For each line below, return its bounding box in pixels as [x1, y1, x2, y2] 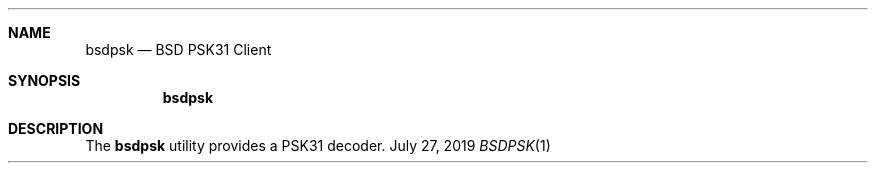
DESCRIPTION [8, 120, 104, 137]
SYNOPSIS [8, 72, 81, 89]
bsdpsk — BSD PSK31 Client [85, 41, 272, 58]
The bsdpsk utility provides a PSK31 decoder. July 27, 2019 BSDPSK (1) [85, 137, 551, 154]
